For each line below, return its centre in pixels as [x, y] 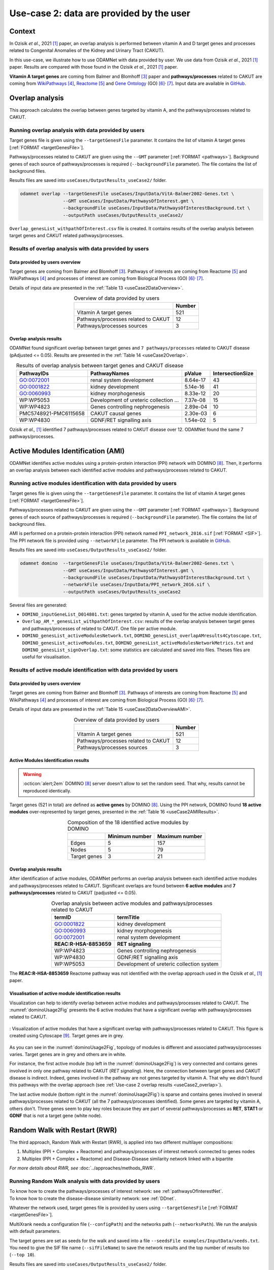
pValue [193, 373]
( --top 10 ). [22, 1255]
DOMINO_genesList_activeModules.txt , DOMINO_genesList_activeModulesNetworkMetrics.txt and [138, 643]
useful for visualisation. [46, 657]
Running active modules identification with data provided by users [93, 484]
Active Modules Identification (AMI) [67, 451]
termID [62, 917]
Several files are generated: [38, 605]
